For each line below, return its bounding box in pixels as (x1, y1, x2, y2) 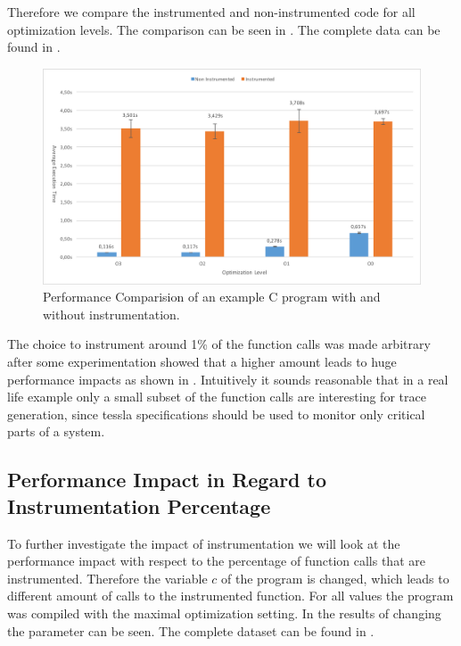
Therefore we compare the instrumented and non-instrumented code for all (7, 3, 416, 21)
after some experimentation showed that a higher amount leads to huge (7, 352, 397, 370)
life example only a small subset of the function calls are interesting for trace (7, 387, 426, 406)
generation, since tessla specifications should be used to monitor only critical (7, 404, 425, 423)
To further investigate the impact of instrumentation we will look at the (7, 534, 400, 552)
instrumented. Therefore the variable (7, 568, 208, 587)
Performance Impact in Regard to (7, 466, 327, 493)
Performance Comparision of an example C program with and (43, 287, 381, 306)
